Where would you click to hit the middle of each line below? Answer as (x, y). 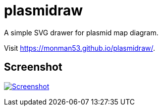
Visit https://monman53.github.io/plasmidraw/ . (80, 48)
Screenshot (33, 67)
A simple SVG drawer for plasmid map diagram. (81, 32)
